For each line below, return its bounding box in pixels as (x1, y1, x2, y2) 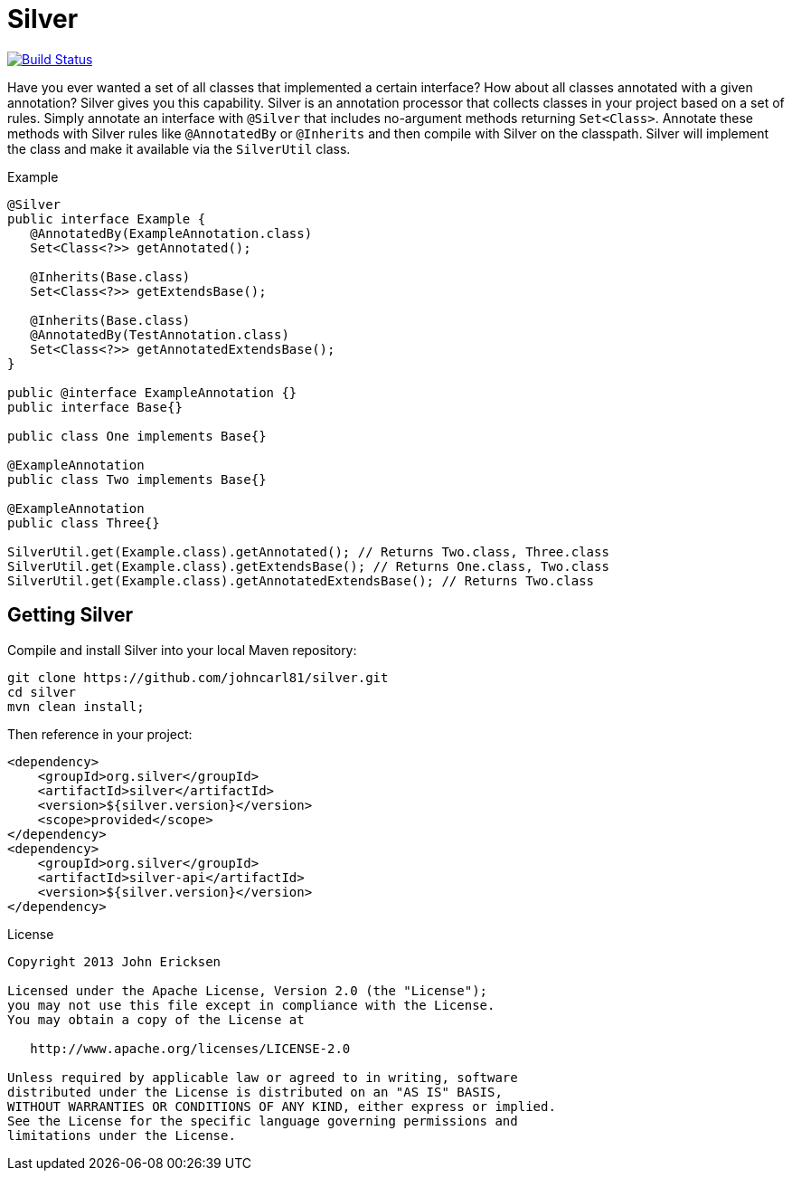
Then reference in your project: (7, 726, 193, 742)
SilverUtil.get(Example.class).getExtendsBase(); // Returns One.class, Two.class (7, 558, 609, 574)
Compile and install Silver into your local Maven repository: (7, 641, 357, 658)
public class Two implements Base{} (7, 471, 267, 487)
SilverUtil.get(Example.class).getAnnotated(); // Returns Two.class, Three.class (7, 544, 609, 559)
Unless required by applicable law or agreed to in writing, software (7, 1069, 518, 1085)
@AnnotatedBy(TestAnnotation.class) (30, 327, 289, 342)
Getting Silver (7, 603, 134, 627)
